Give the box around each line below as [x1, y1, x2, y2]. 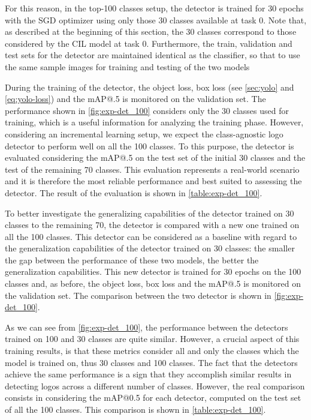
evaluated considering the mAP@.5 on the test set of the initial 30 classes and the [5, 151, 306, 164]
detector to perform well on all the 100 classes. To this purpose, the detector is [5, 139, 294, 152]
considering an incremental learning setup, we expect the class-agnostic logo [5, 127, 283, 140]
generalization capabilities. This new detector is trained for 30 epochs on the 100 [5, 265, 301, 278]
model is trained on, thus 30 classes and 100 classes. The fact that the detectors [5, 356, 298, 368]
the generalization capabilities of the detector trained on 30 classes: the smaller [5, 242, 295, 254]
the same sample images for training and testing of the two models [5, 60, 250, 73]
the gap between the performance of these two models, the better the [5, 253, 259, 266]
